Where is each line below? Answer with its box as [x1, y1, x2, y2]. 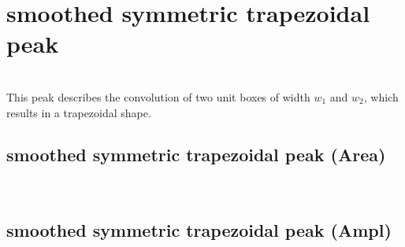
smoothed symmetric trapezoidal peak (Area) [6, 142, 386, 167]
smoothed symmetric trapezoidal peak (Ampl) [6, 218, 392, 242]
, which [363, 88, 399, 105]
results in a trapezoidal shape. [6, 104, 151, 120]
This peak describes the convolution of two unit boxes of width [6, 88, 310, 105]
